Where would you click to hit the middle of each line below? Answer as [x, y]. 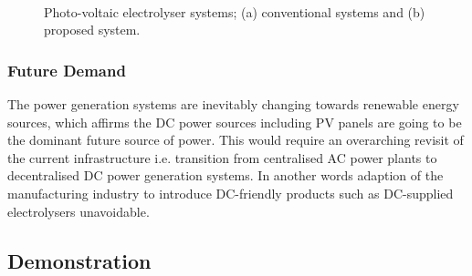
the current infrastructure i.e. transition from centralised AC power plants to [222, 157]
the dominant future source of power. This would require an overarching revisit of [236, 140]
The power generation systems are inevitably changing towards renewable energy [233, 104]
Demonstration [79, 260]
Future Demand [67, 70]
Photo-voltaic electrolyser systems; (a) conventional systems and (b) [235, 11]
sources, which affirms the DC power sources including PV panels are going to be [235, 122]
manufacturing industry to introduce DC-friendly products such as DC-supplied [231, 193]
